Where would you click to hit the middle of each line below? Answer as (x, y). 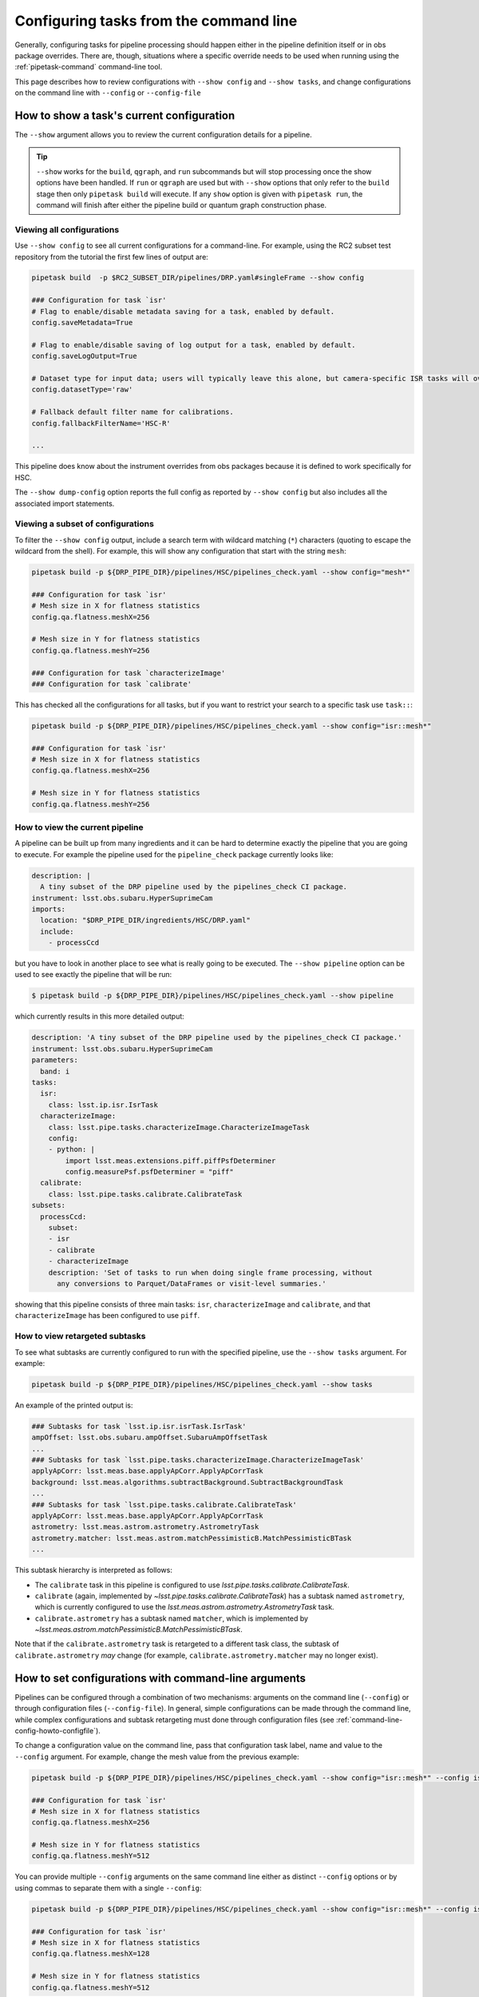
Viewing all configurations (67, 229)
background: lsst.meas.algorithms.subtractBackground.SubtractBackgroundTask (187, 1482)
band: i (55, 1071)
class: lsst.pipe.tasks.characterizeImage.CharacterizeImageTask (179, 1127)
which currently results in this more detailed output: (100, 1016)
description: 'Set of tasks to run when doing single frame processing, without (210, 1272)
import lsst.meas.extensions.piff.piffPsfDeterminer (170, 1161)
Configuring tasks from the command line (156, 21)
